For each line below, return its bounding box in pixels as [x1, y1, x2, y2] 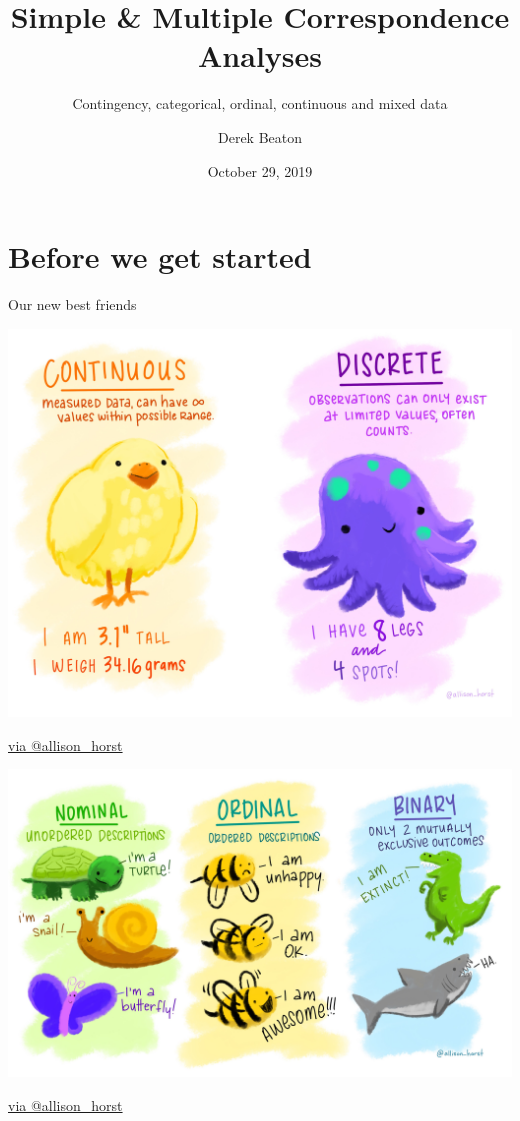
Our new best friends [8, 294, 137, 315]
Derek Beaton [217, 126, 303, 147]
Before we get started [8, 236, 312, 277]
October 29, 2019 [207, 160, 313, 181]
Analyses [198, 35, 322, 76]
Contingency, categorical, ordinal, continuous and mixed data [72, 93, 448, 114]
